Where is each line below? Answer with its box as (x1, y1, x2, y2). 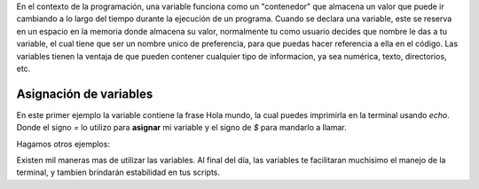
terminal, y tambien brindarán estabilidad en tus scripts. (16, 167, 221, 177)
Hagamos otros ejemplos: (16, 138, 111, 149)
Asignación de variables (16, 86, 153, 101)
